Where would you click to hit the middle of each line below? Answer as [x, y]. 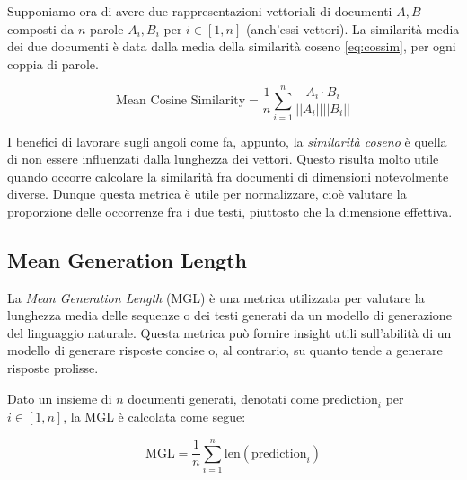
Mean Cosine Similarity [181, 101]
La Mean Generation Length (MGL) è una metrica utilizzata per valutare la [216, 297]
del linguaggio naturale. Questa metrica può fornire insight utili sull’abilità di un [229, 332]
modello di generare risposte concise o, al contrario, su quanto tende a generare [225, 350]
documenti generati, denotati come [223, 398]
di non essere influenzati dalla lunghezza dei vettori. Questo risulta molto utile [223, 159]
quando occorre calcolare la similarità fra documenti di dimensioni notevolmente [228, 176]
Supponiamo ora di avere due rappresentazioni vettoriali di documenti [200, 11]
